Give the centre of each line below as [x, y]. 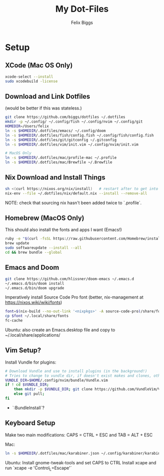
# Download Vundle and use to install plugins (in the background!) [76, 371]
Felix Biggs [82, 22]
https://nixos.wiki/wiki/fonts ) [34, 303]
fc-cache [14, 321]
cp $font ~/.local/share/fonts [37, 316]
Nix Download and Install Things [55, 178]
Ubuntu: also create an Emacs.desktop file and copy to [60, 330]
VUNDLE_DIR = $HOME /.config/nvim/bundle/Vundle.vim [57, 380]
